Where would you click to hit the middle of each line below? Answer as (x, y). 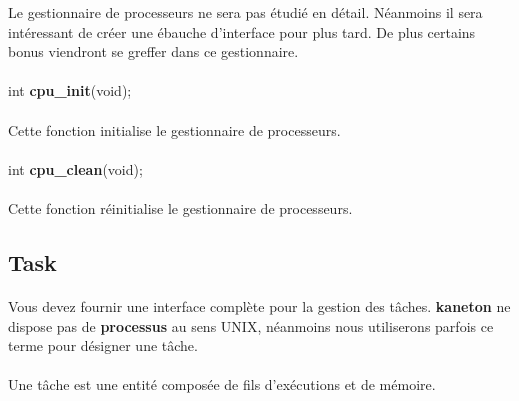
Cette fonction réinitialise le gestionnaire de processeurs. (180, 207)
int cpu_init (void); (70, 90)
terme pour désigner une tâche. (103, 345)
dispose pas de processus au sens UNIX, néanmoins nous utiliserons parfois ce (251, 325)
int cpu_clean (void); (75, 168)
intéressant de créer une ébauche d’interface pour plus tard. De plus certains (242, 31)
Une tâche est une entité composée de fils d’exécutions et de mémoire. (222, 384)
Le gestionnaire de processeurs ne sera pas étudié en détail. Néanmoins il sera (245, 12)
